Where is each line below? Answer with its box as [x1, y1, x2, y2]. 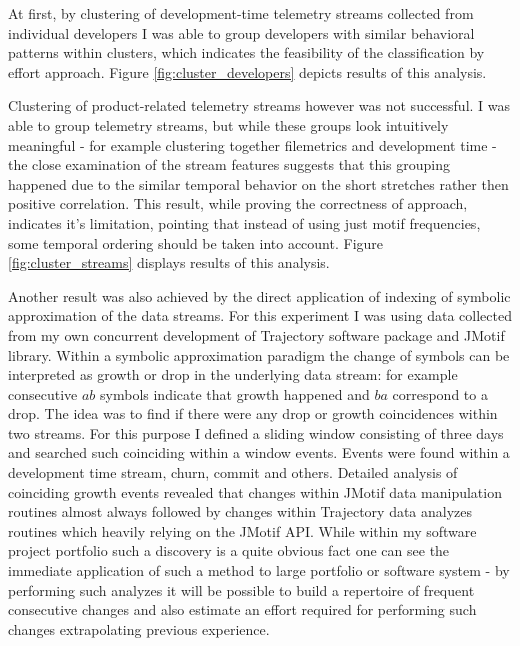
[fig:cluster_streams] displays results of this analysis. [8, 252, 330, 273]
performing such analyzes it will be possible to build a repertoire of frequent [8, 579, 475, 600]
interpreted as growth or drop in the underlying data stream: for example [8, 364, 458, 385]
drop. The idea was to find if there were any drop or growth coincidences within [8, 403, 498, 424]
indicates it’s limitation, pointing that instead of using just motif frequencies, [8, 212, 481, 233]
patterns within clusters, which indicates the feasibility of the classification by [8, 42, 485, 63]
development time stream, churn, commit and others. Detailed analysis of [8, 462, 458, 483]
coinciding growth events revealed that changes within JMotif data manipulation [8, 481, 502, 502]
